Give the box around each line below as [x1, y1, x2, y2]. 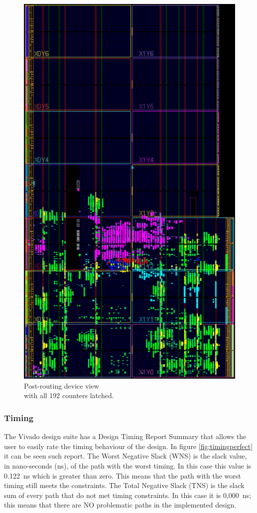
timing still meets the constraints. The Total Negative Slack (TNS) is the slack [4, 480, 245, 491]
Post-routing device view [24, 380, 99, 391]
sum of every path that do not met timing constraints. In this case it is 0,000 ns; [4, 490, 252, 500]
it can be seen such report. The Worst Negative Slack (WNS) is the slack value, [4, 451, 247, 461]
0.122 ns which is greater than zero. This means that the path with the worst [4, 470, 241, 481]
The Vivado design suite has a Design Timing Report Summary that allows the [4, 431, 247, 442]
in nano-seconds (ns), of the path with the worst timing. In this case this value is [4, 460, 252, 471]
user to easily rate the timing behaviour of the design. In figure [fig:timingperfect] [4, 441, 253, 451]
